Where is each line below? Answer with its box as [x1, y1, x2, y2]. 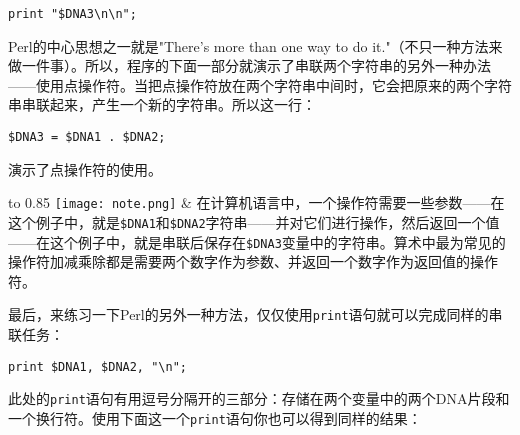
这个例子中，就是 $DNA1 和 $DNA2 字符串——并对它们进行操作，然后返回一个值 [8, 211, 500, 232]
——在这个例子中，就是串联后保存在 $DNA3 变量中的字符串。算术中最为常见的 [8, 231, 506, 252]
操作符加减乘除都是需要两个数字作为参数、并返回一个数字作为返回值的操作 [8, 251, 498, 272]
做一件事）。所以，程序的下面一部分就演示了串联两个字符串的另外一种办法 [8, 55, 491, 76]
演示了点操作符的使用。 [8, 158, 162, 179]
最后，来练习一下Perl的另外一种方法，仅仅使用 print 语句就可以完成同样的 [8, 304, 489, 325]
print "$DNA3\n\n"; [8, 7, 137, 21]
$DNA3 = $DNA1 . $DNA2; [8, 130, 166, 145]
